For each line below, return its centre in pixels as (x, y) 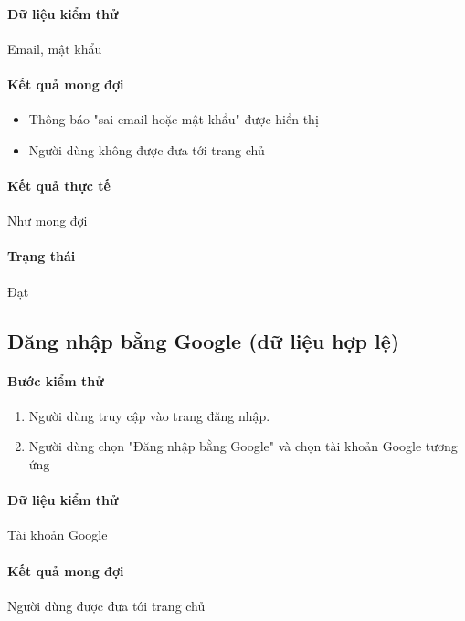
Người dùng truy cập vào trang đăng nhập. (149, 415)
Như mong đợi (48, 221)
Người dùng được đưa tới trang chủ (106, 605)
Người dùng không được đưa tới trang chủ (147, 149)
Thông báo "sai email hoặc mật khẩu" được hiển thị (174, 119)
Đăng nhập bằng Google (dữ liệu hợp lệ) (204, 340)
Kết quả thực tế (59, 185)
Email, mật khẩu (55, 48)
